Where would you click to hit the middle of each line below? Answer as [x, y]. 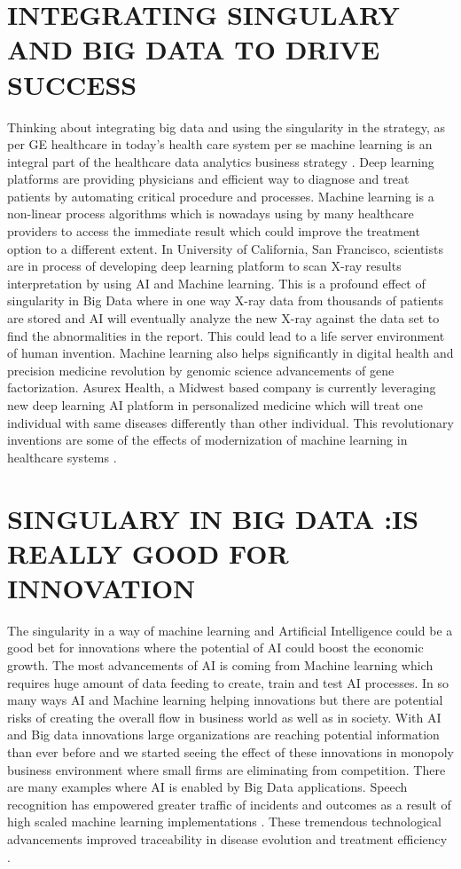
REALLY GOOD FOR [148, 553]
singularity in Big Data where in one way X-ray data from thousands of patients [226, 300]
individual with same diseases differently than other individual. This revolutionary [230, 422]
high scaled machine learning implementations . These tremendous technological [224, 822]
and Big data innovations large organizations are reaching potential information [223, 735]
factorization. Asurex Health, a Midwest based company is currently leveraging [222, 387]
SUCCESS [72, 84]
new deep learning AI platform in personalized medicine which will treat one [215, 405]
